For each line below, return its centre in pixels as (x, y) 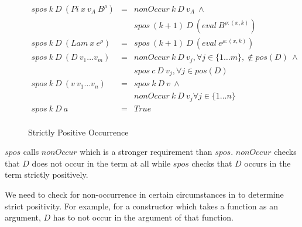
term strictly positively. (47, 175)
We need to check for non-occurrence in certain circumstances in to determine (144, 194)
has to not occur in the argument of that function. (143, 217)
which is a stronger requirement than (146, 152)
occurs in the (267, 163)
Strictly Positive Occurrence (78, 132)
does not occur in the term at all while (101, 163)
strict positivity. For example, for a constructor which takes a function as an (142, 206)
